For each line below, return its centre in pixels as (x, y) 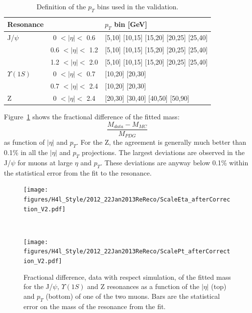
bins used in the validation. (138, 6)
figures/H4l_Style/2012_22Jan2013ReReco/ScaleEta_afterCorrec (127, 199)
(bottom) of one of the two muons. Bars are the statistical (133, 296)
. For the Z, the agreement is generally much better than (161, 142)
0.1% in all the (26, 152)
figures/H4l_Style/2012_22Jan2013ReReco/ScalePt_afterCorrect (127, 252)
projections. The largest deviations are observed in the (163, 152)
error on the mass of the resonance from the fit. (95, 306)
